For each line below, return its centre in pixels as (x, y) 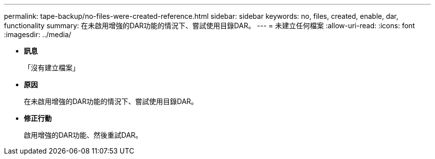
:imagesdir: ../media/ (38, 34)
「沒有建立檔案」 (52, 68)
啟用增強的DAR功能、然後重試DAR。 (83, 135)
